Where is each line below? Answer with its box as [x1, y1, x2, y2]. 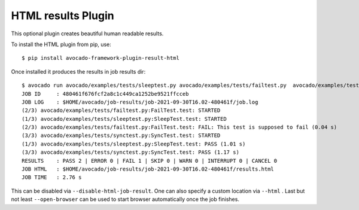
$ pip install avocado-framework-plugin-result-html [22, 54, 180, 62]
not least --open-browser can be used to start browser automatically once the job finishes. [11, 196, 239, 203]
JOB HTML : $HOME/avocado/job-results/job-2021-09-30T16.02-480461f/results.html [22, 166, 275, 173]
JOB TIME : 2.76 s [22, 174, 82, 181]
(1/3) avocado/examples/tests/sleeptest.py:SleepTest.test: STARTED [22, 115, 227, 122]
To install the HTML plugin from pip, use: [11, 41, 112, 48]
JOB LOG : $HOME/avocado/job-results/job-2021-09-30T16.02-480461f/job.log [22, 99, 258, 105]
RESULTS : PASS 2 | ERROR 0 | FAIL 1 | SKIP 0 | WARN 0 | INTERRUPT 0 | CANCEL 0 [22, 157, 278, 164]
